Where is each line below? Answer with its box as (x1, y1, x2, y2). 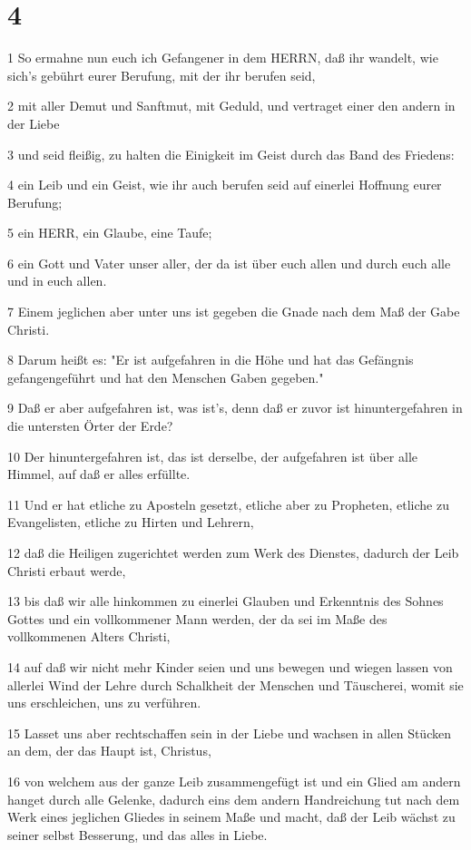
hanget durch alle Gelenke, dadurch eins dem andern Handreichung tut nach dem (7, 789, 460, 808)
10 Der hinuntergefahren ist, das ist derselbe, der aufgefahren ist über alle (7, 446, 417, 465)
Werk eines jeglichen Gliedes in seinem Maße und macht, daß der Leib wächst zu (7, 807, 456, 826)
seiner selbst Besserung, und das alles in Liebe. (7, 825, 268, 844)
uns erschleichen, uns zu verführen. (7, 693, 201, 712)
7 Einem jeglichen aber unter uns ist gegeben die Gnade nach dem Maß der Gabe (7, 302, 460, 321)
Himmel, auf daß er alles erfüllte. (7, 464, 191, 484)
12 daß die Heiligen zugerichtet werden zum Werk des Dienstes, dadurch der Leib (7, 543, 459, 562)
